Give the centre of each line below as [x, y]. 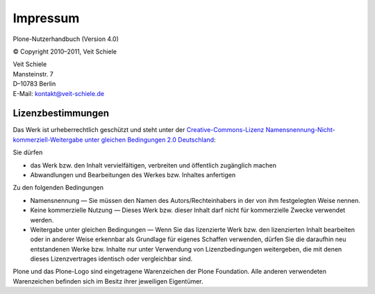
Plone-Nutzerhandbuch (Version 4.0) [66, 39]
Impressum [46, 18]
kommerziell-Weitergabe [48, 140]
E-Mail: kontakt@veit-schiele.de [58, 93]
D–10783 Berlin [34, 84]
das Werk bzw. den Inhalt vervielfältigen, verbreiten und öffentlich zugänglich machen [153, 165]
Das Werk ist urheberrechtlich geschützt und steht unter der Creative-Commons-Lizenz [139, 130]
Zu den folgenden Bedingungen [58, 188]
